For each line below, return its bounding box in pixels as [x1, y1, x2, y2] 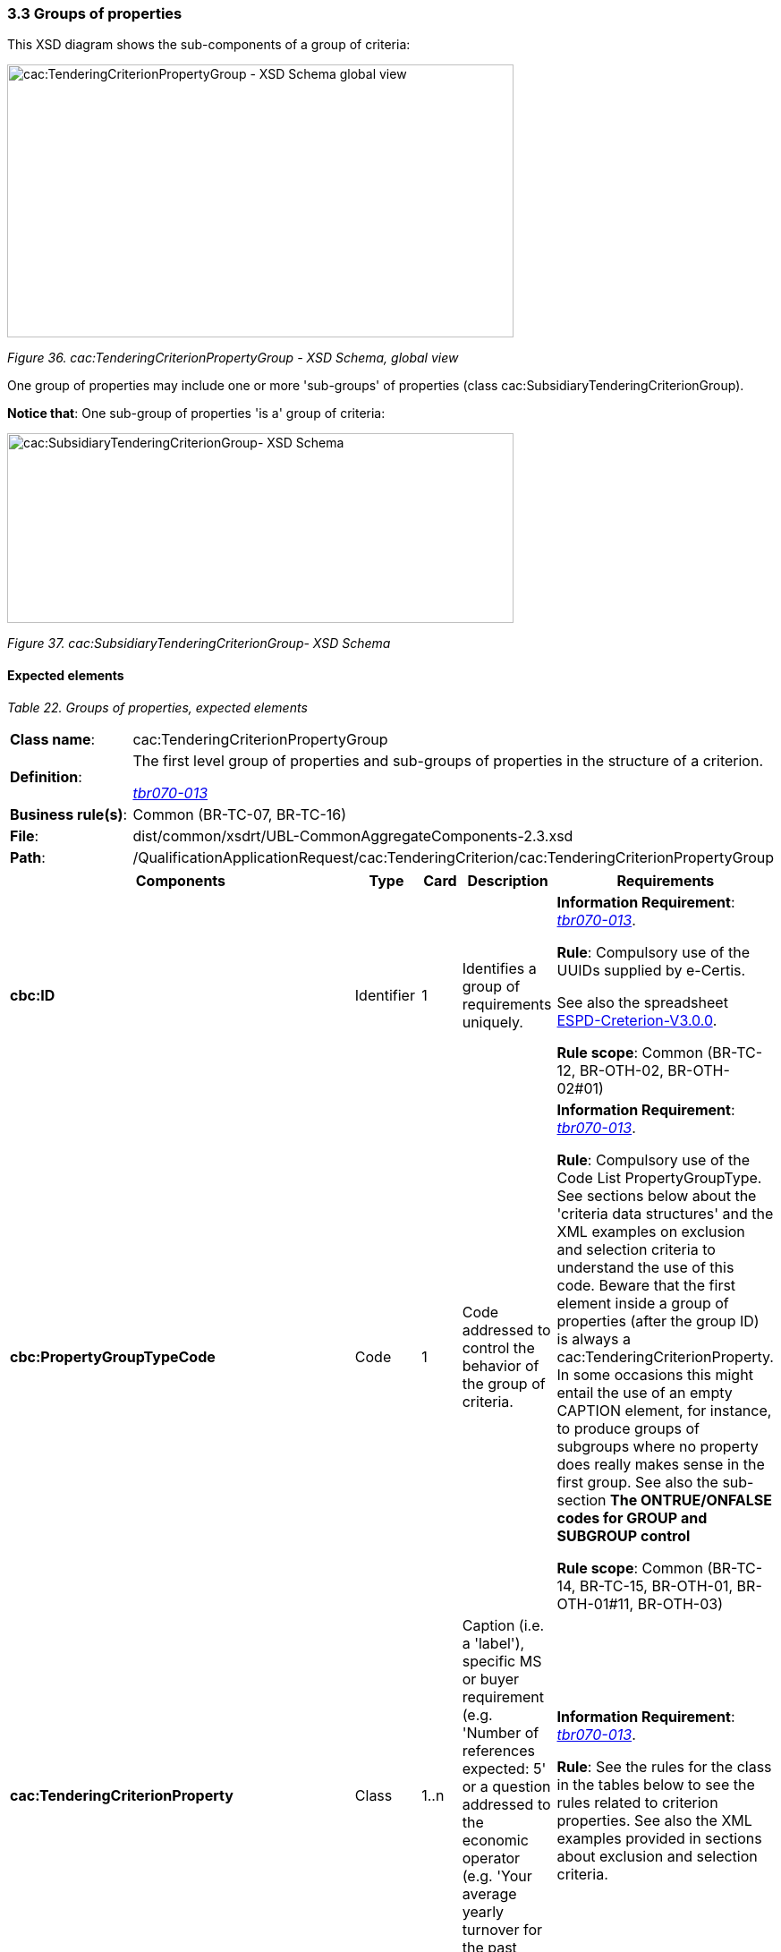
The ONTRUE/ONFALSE [610, 1490, 773, 1509]
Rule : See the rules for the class [556, 1757, 772, 1776]
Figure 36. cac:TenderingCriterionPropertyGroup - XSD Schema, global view [7, 350, 459, 366]
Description [467, 871, 548, 890]
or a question [462, 1777, 551, 1795]
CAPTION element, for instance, [556, 1401, 772, 1419]
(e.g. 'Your [462, 1866, 532, 1885]
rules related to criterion [556, 1793, 718, 1811]
